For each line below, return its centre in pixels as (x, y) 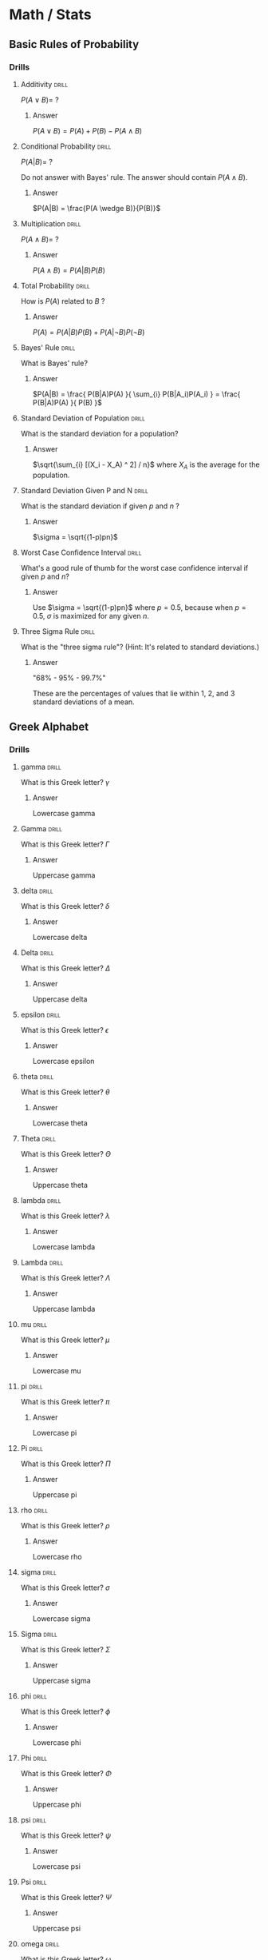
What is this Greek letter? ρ (65, 1526)
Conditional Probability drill (66, 146)
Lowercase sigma (61, 1619)
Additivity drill (44, 84)
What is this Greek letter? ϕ (65, 1711)
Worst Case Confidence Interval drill (81, 552)
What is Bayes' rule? (54, 363)
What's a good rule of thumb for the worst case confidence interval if (134, 568)
